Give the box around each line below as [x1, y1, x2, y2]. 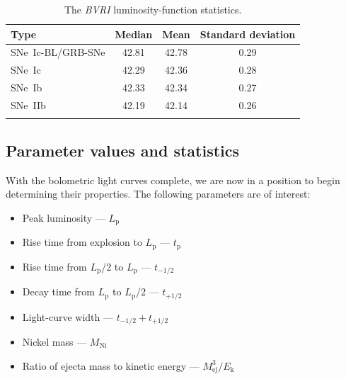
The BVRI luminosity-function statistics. [64, 2, 242, 16]
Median [115, 26, 153, 41]
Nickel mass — [22, 334, 87, 349]
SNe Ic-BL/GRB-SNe [11, 45, 105, 60]
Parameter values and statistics [6, 139, 240, 161]
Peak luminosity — [22, 210, 105, 225]
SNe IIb [11, 97, 46, 112]
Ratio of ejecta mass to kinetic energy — [22, 358, 200, 373]
